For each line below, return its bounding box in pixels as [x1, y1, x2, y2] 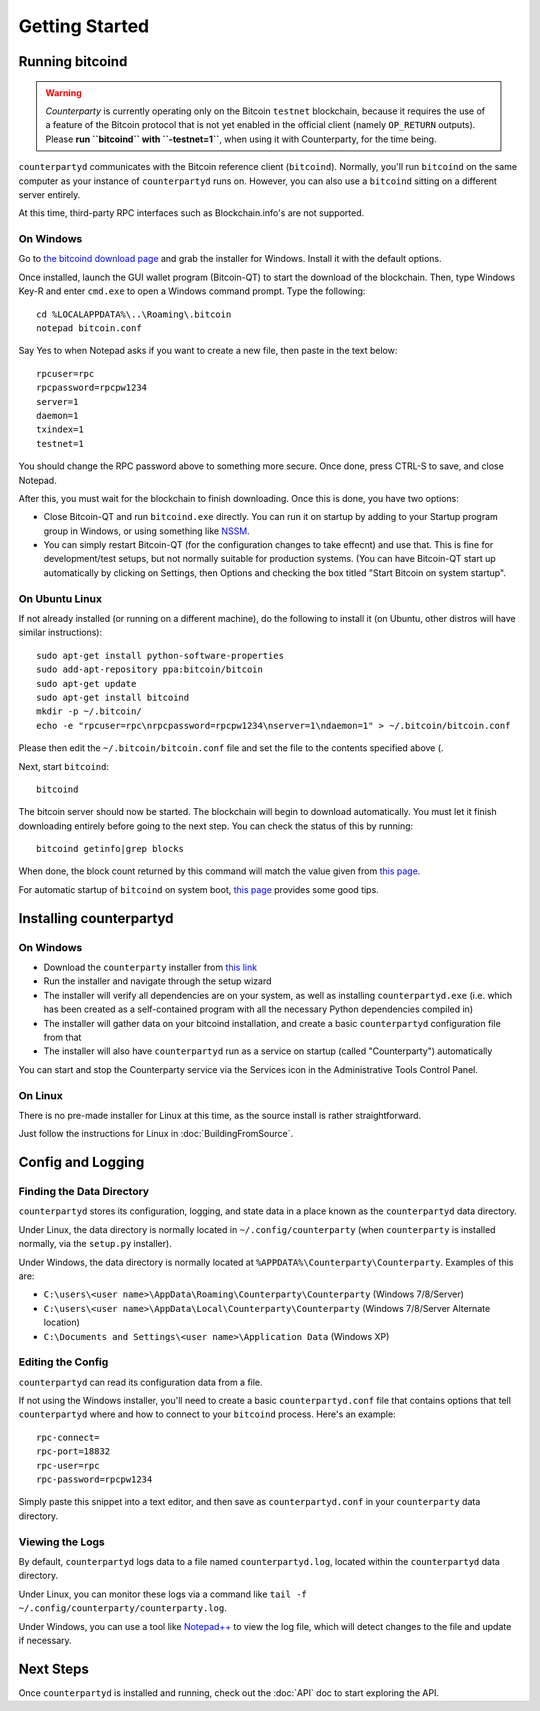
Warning [45, 86, 82, 99]
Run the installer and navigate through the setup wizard [43, 975, 272, 987]
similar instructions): [18, 626, 103, 639]
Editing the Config [18, 1355, 109, 1369]
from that [43, 1031, 82, 1043]
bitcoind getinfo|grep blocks [36, 843, 185, 855]
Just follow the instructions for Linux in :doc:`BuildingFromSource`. [18, 1128, 294, 1140]
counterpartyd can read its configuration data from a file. [18, 1376, 264, 1388]
